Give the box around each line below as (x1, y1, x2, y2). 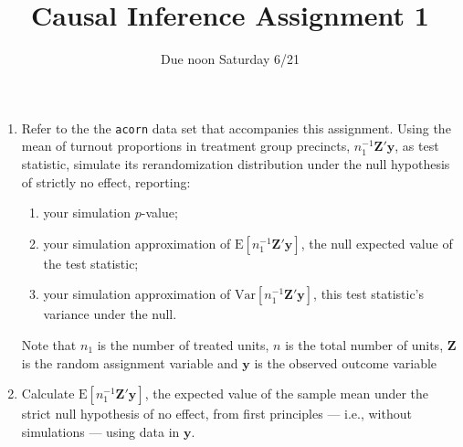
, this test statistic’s (313, 284, 425, 303)
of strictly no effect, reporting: (21, 172, 191, 191)
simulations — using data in (21, 421, 180, 441)
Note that (21, 335, 77, 354)
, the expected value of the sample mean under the (144, 384, 429, 403)
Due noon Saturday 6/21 (161, 49, 300, 69)
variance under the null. (43, 304, 177, 324)
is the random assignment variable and (21, 353, 238, 372)
